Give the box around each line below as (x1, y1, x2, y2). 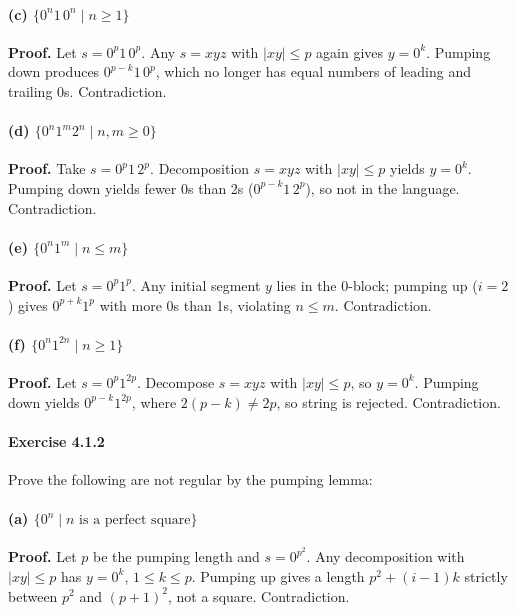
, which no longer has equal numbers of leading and (155, 61, 471, 82)
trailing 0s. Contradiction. (8, 80, 167, 101)
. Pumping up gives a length (191, 565, 365, 586)
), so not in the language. (305, 177, 460, 198)
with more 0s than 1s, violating (99, 294, 291, 315)
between (8, 585, 58, 606)
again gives (316, 41, 384, 62)
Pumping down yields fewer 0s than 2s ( (8, 177, 254, 198)
